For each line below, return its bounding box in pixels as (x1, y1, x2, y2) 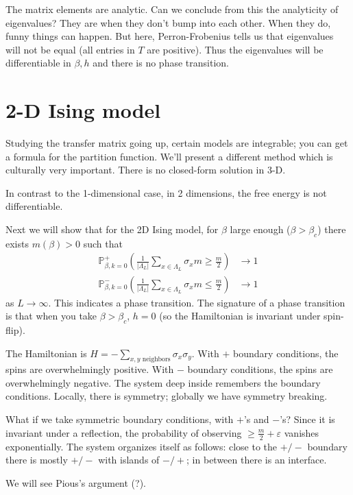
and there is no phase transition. (93, 56, 229, 70)
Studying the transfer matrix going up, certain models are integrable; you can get (5, 136, 348, 150)
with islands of (98, 452, 160, 467)
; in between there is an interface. (186, 452, 327, 467)
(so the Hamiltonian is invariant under (159, 309, 321, 323)
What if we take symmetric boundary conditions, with (5, 412, 234, 426)
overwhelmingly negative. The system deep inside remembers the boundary (5, 375, 321, 389)
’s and (243, 412, 269, 426)
